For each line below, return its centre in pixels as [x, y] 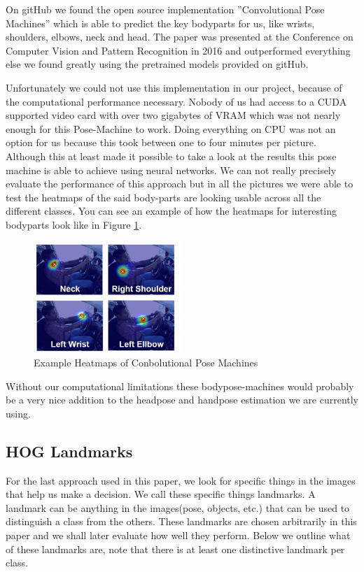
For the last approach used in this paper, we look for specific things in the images [181, 480]
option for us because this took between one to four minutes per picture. [161, 142]
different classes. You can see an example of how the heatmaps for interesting [171, 211]
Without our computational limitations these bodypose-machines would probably [180, 386]
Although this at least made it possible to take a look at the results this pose [171, 156]
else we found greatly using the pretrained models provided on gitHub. [157, 64]
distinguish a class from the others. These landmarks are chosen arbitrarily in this [181, 521]
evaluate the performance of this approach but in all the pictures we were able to [180, 184]
